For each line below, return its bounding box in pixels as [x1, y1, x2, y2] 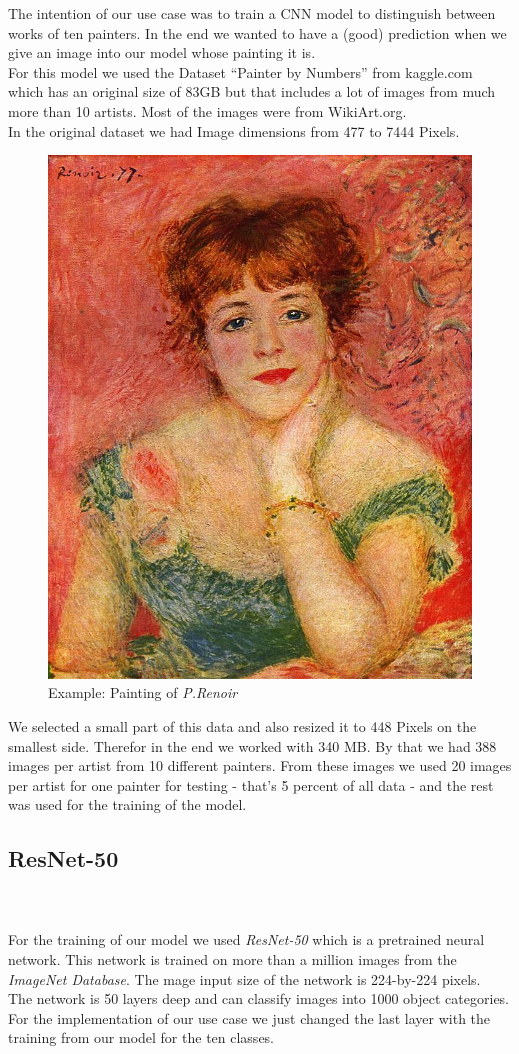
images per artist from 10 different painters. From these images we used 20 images [8, 755, 512, 776]
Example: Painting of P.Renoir [48, 682, 238, 703]
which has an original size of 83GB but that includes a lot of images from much [8, 81, 496, 102]
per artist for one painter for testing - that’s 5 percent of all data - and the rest [8, 774, 494, 795]
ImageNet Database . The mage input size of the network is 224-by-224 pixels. [8, 968, 481, 989]
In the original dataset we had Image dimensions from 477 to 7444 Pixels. [8, 120, 460, 141]
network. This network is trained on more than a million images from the [8, 948, 457, 969]
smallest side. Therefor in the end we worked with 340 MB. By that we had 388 [8, 735, 497, 756]
